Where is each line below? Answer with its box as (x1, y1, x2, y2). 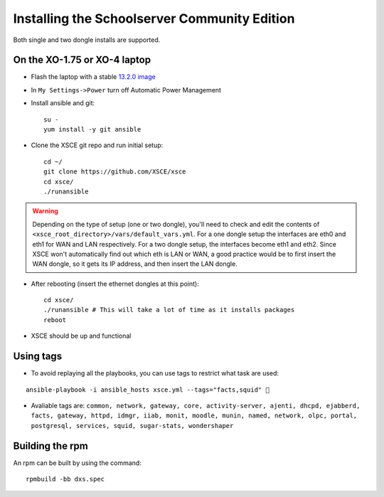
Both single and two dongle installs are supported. (13, 36, 161, 44)
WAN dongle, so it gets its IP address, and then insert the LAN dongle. (32, 260, 238, 268)
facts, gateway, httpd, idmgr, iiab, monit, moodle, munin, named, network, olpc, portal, (31, 412, 358, 419)
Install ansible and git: (31, 99, 95, 107)
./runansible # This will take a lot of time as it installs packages (43, 306, 295, 314)
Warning (32, 207, 58, 215)
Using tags (13, 351, 63, 363)
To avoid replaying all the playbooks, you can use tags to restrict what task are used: (31, 369, 279, 378)
